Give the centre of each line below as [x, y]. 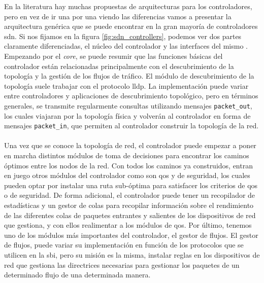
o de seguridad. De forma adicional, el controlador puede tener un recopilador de [130, 195]
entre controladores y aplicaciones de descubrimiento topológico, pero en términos [131, 96]
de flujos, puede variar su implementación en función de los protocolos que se [124, 245]
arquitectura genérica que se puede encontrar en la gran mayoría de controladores [131, 26]
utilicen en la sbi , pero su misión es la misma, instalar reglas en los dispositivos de [132, 254]
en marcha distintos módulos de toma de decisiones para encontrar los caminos [127, 155]
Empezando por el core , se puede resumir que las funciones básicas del [113, 56]
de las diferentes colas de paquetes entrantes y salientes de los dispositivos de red [130, 215]
